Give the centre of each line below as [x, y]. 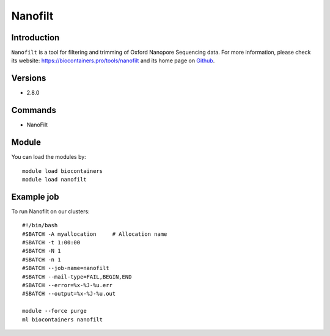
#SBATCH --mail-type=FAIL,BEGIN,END [77, 277]
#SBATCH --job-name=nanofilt [66, 268]
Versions [29, 79]
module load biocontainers [63, 171]
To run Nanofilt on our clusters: [50, 211]
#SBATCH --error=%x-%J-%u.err [68, 285]
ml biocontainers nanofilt [63, 320]
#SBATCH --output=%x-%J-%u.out [69, 294]
